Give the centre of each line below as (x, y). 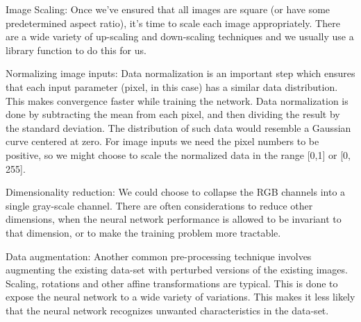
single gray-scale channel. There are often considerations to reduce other (159, 205)
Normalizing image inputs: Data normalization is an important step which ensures (180, 73)
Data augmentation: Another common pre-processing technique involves (159, 256)
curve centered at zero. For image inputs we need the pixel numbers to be (162, 141)
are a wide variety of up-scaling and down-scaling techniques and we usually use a (180, 36)
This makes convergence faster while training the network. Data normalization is (177, 100)
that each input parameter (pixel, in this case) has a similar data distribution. (172, 86)
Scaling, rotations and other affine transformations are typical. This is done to (172, 283)
